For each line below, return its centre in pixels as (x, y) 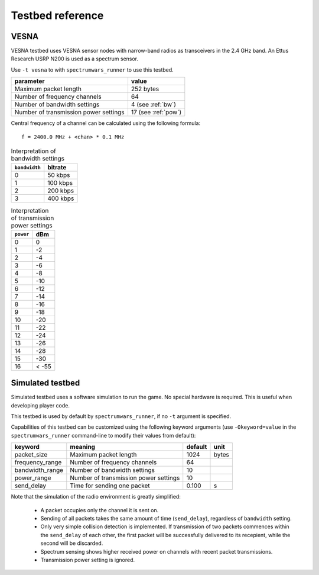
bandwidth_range (39, 470)
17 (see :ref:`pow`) (156, 113)
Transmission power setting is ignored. (88, 560)
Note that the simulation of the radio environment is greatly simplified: (96, 497)
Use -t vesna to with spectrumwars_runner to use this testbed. (92, 70)
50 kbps (59, 175)
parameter (30, 81)
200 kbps (61, 191)
